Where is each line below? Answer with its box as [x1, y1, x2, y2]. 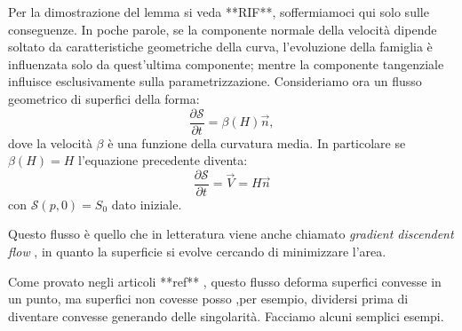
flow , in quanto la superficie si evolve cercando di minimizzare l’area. [8, 242, 386, 261]
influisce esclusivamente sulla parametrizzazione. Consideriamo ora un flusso [8, 72, 422, 91]
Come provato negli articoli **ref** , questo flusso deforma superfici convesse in [8, 272, 442, 290]
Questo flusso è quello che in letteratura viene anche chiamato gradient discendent [8, 225, 454, 243]
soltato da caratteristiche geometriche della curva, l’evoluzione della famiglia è [8, 37, 433, 56]
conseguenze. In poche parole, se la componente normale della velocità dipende [8, 20, 437, 38]
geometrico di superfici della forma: [8, 89, 200, 107]
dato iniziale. [111, 194, 182, 213]
